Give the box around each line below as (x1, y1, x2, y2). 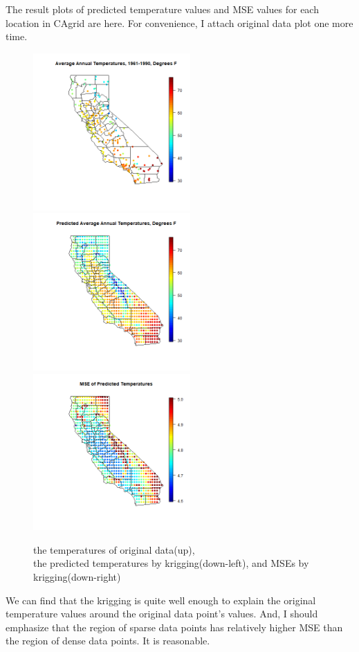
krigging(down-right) (33, 570, 121, 584)
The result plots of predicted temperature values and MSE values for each (6, 2, 319, 16)
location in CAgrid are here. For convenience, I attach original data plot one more (6, 15, 353, 30)
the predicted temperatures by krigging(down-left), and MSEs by (33, 556, 309, 570)
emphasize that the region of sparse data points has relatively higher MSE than (6, 619, 343, 634)
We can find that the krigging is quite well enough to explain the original (6, 592, 316, 607)
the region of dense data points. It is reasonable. (6, 633, 210, 648)
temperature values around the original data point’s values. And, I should (6, 606, 318, 621)
